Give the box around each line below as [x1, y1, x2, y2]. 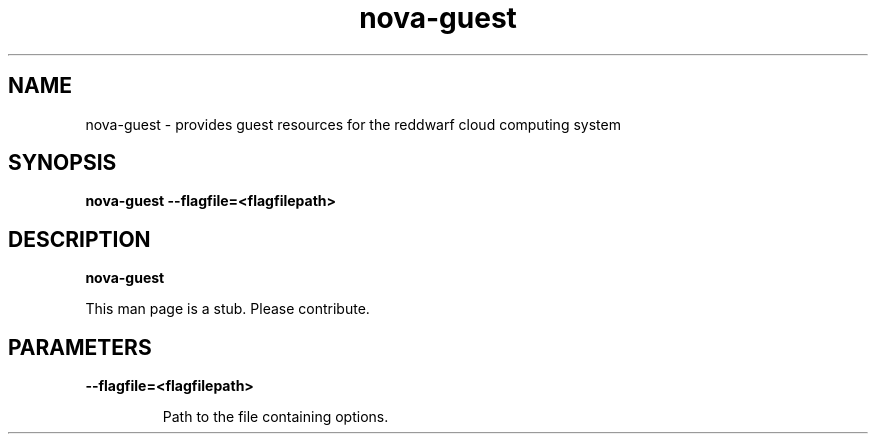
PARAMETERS [8, 334, 152, 360]
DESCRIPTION [8, 226, 151, 252]
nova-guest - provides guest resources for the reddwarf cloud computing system [85, 115, 621, 133]
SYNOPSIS [8, 150, 117, 176]
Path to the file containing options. [162, 408, 389, 426]
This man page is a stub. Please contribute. [85, 300, 370, 318]
